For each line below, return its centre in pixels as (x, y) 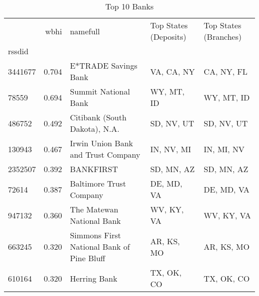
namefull (85, 31)
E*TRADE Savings (104, 65)
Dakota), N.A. (95, 129)
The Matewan (94, 209)
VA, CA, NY (173, 71)
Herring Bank (94, 278)
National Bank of (100, 247)
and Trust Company (105, 154)
